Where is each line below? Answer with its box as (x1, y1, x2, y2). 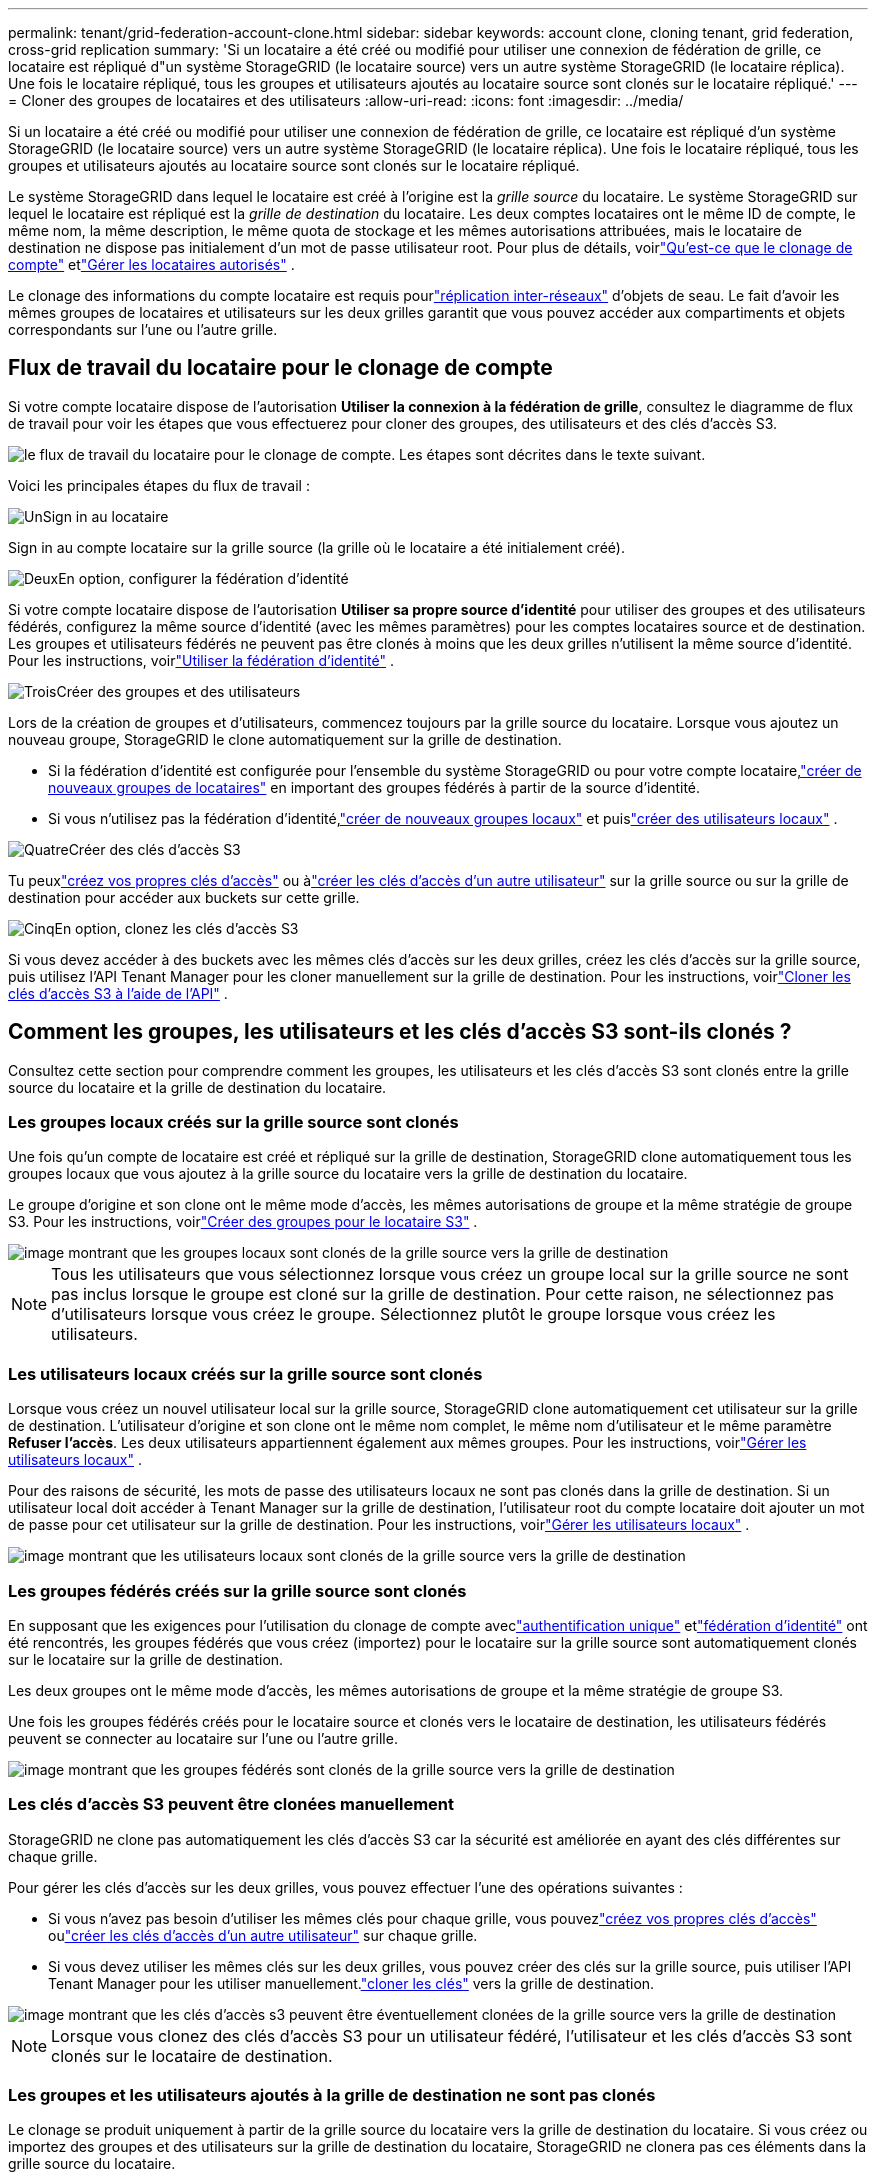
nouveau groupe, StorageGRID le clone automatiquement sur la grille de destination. (8, 730, 562, 748)
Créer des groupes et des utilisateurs (56, 682, 301, 700)
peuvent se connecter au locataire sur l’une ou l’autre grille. (8, 1729, 398, 1747)
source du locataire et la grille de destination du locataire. (8, 1078, 387, 1096)
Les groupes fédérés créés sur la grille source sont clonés (8, 1580, 467, 1601)
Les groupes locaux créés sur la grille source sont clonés (8, 1112, 459, 1133)
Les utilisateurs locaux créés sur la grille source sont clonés (8, 1363, 483, 1384)
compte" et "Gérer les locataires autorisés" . (8, 256, 295, 273)
